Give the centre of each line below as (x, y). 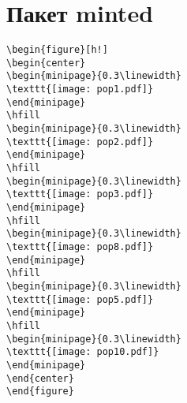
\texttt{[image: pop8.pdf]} (80, 246)
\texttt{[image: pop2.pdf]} (80, 142)
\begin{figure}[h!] (57, 50)
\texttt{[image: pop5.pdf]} (80, 299)
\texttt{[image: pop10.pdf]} (83, 352)
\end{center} (40, 378)
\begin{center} (46, 63)
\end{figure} (40, 392)
